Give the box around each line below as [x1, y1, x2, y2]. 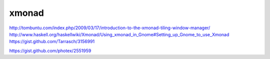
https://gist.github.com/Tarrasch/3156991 [9, 39, 95, 45]
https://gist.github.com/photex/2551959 [9, 48, 91, 54]
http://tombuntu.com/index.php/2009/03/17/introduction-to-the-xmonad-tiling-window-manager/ [9, 25, 210, 31]
